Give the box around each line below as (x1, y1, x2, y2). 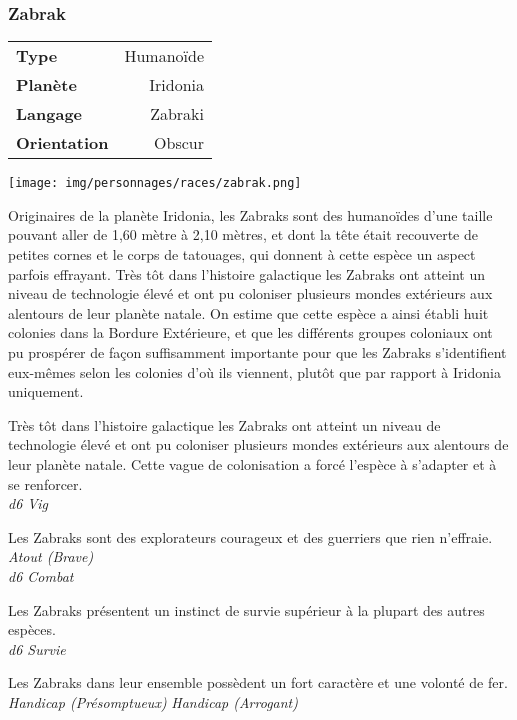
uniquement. (8, 381, 84, 402)
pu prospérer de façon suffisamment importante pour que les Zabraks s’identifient (8, 342, 507, 363)
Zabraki (150, 102, 205, 126)
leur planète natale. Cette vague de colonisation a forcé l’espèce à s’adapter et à (8, 454, 497, 474)
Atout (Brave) (8, 546, 94, 567)
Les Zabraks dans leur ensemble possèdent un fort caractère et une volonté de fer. (8, 672, 508, 693)
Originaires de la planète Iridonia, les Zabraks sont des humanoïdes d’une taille (8, 204, 493, 225)
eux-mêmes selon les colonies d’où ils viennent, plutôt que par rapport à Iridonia (8, 361, 501, 382)
